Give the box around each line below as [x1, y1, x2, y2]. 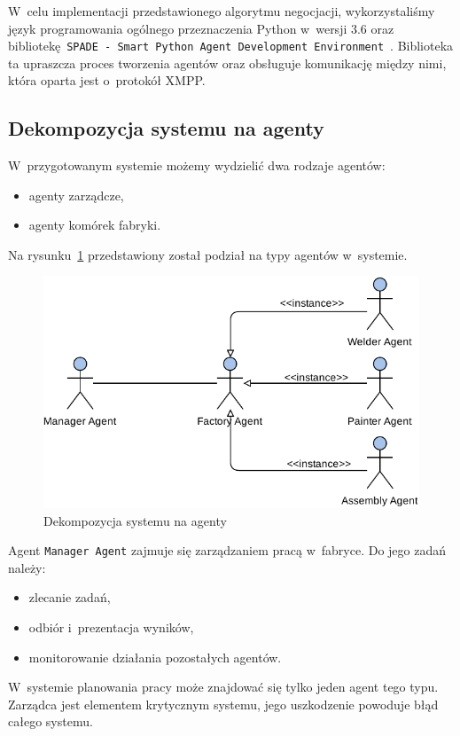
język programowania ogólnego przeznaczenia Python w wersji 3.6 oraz [8, 19, 394, 37]
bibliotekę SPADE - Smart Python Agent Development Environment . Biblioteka [8, 36, 454, 55]
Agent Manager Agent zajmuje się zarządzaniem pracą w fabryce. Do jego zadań [8, 541, 446, 560]
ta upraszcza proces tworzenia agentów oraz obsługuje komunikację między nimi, [8, 53, 447, 72]
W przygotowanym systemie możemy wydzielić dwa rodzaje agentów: [8, 156, 386, 175]
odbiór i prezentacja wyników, [28, 618, 194, 637]
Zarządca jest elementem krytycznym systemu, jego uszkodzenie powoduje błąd [8, 694, 439, 713]
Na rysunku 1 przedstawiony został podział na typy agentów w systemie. [8, 246, 408, 264]
